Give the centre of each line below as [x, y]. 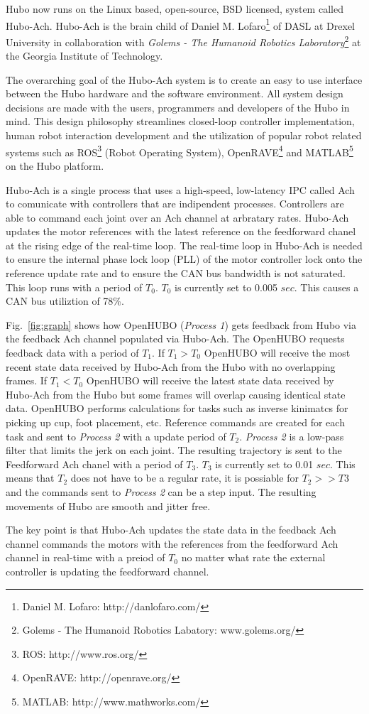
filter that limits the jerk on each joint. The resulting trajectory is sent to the [174, 450]
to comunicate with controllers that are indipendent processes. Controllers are [175, 204]
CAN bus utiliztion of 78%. [65, 301]
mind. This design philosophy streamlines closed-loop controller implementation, [180, 121]
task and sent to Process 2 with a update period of [116, 436]
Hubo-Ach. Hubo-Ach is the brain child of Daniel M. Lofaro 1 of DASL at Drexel [180, 24]
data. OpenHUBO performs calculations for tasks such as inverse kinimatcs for [177, 408]
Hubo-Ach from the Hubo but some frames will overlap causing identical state [176, 394]
